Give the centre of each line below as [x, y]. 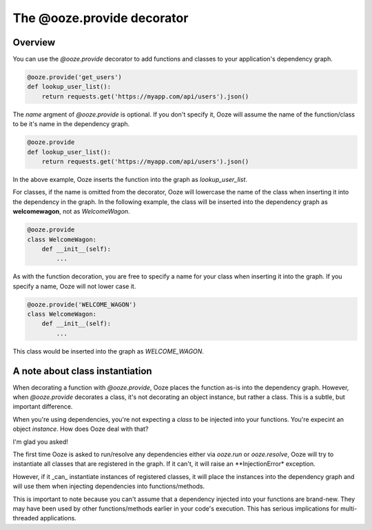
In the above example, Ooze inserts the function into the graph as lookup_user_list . [130, 179]
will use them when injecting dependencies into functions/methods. [109, 487]
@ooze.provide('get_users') [74, 77]
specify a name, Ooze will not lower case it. [74, 286]
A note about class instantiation [82, 371]
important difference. [43, 407]
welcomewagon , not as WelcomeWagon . [71, 212]
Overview [34, 42]
